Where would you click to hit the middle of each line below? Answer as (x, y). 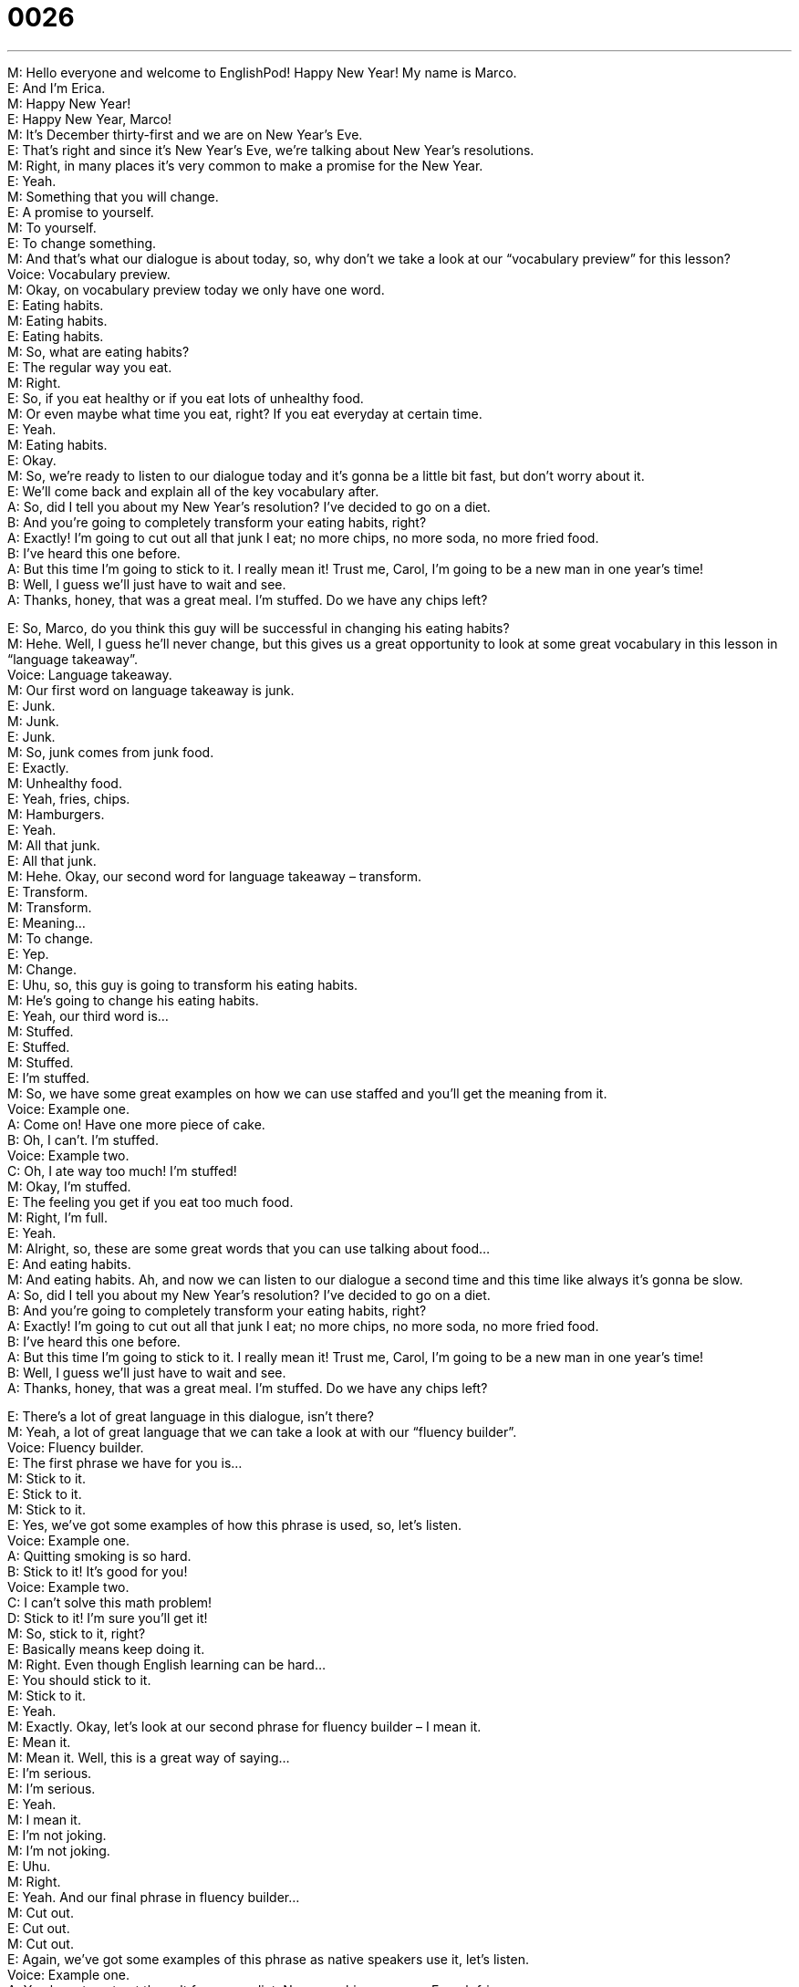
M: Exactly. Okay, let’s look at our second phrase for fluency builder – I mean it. (244, 1726)
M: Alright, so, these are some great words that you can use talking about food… (249, 1248)
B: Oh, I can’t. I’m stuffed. (83, 1139)
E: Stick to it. (45, 1493)
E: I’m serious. (50, 1773)
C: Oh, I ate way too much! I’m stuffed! (122, 1170)
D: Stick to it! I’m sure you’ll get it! (108, 1618)
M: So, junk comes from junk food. (111, 752)
